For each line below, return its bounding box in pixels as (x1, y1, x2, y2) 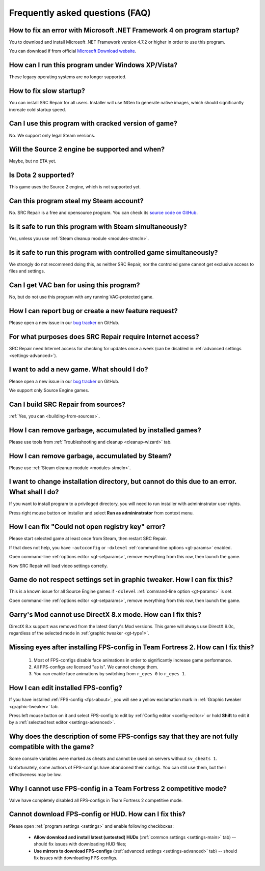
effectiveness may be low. (9, 771, 62, 777)
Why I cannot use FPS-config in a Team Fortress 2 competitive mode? (9, 784, 227, 793)
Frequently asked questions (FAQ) (9, 7, 151, 18)
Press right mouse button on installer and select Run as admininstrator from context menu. (9, 510, 194, 516)
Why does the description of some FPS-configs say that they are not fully (9, 732, 238, 741)
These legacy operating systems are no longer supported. (9, 74, 127, 80)
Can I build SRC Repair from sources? (9, 400, 126, 408)
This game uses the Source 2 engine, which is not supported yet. (9, 184, 141, 190)
